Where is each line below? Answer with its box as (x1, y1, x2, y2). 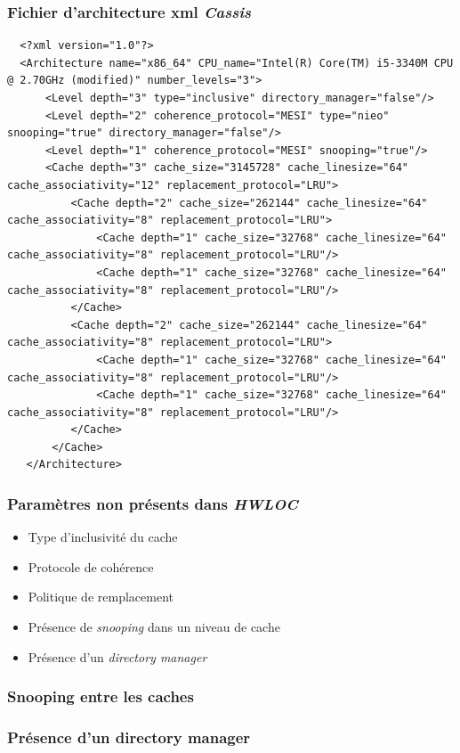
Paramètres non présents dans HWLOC (7, 492, 298, 514)
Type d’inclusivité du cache (28, 528, 178, 546)
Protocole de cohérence (28, 557, 154, 576)
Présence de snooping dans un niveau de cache (28, 618, 280, 636)
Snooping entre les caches (7, 685, 194, 708)
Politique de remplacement (28, 587, 174, 606)
